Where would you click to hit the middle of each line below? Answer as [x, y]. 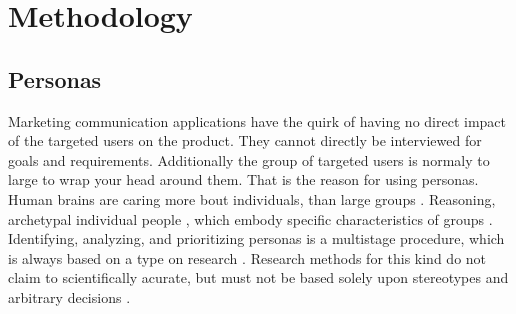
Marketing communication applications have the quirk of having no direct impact [257, 120]
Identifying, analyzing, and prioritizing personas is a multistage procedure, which [256, 238]
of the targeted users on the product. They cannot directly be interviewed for [245, 140]
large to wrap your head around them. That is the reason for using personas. [243, 179]
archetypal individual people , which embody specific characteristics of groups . [250, 218]
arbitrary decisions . [69, 296]
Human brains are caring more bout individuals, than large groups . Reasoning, [252, 198]
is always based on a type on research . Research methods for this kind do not [247, 257]
